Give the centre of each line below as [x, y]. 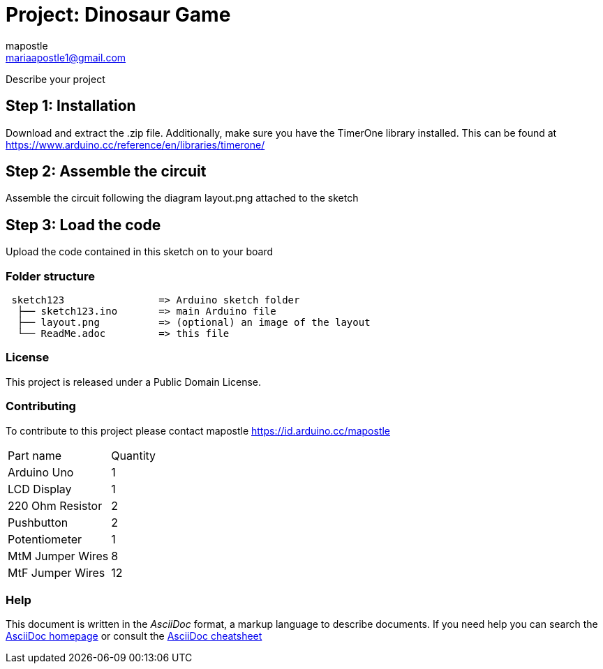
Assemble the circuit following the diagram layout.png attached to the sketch [182, 198]
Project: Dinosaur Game [118, 15]
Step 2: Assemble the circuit [106, 172]
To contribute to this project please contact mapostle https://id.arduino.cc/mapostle [198, 430]
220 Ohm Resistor [55, 505]
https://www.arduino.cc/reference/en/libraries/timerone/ [135, 144]
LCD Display [40, 489]
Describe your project [55, 79]
